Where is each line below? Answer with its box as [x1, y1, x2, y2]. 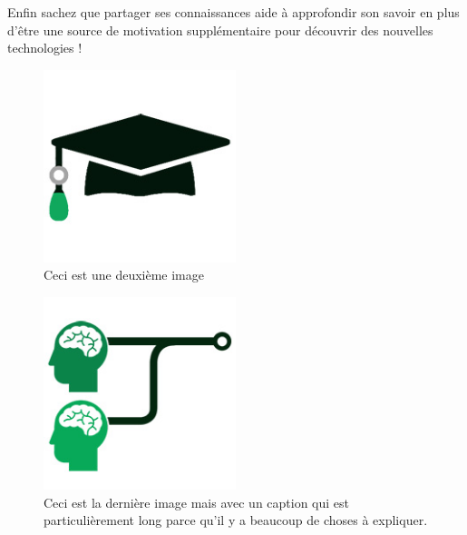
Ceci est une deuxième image [44, 265, 204, 284]
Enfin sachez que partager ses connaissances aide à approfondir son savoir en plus [7, 3, 460, 21]
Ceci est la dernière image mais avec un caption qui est [44, 492, 350, 511]
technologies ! [7, 38, 83, 57]
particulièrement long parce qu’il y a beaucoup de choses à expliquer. [44, 510, 428, 530]
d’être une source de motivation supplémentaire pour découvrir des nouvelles [7, 20, 433, 39]
